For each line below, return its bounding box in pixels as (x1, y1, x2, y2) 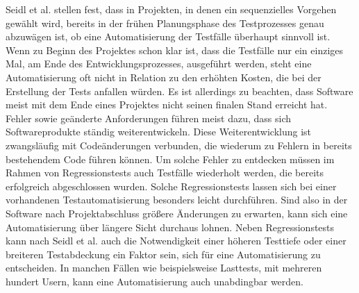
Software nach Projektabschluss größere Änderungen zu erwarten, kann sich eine (6, 206, 348, 220)
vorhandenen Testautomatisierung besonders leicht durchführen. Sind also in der (6, 192, 348, 207)
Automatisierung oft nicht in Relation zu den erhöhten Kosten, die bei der (6, 69, 322, 84)
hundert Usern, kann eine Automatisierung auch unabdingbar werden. (6, 274, 303, 288)
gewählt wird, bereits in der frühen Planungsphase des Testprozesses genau (6, 15, 324, 30)
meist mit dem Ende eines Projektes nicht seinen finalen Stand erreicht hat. (6, 97, 328, 112)
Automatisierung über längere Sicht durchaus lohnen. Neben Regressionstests (6, 219, 335, 234)
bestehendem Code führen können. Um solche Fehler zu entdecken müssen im (6, 151, 335, 166)
